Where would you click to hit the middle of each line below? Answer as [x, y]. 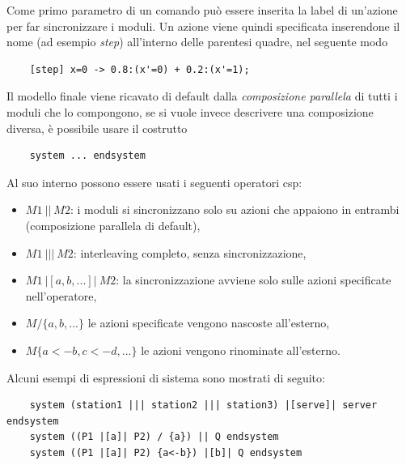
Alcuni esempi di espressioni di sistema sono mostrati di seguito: [166, 377]
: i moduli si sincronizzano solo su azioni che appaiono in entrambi [235, 209]
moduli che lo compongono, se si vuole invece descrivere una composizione [190, 111]
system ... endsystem [87, 156]
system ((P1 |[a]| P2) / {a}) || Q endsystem [154, 437]
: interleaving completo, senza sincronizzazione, [190, 252]
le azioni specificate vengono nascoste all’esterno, [209, 323]
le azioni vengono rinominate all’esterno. [241, 350]
